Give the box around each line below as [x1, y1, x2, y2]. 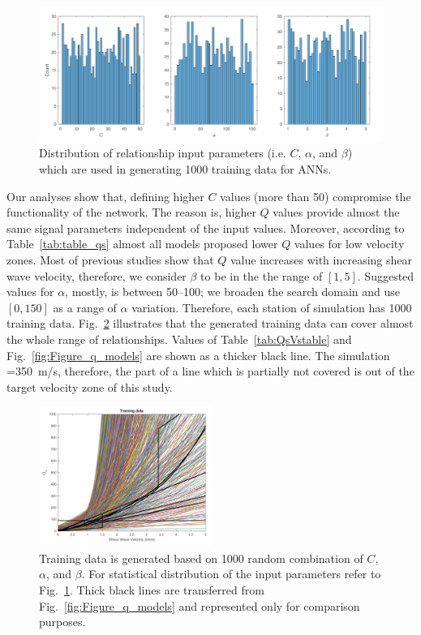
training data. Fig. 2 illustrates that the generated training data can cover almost [6, 315, 414, 332]
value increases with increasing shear [230, 251, 413, 268]
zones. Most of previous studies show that [6, 251, 214, 268]
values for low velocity [294, 235, 405, 252]
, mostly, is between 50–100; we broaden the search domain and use [65, 283, 401, 300]
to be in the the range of [200, 267, 323, 284]
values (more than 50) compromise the [220, 187, 411, 204]
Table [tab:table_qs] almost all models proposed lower [6, 235, 278, 252]
